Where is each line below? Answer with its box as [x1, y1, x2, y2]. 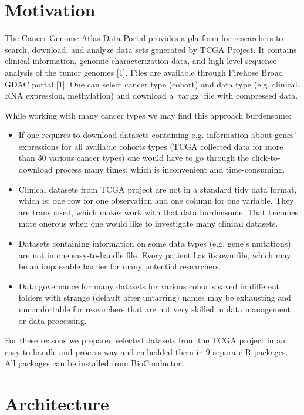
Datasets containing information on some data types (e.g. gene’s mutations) [18, 237, 291, 249]
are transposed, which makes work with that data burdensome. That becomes [18, 205, 298, 218]
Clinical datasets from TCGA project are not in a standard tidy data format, [18, 183, 297, 195]
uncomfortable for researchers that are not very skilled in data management [18, 303, 291, 315]
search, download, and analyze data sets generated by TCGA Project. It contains [5, 43, 297, 55]
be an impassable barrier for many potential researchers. [18, 260, 221, 272]
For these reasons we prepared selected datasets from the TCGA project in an [5, 334, 286, 346]
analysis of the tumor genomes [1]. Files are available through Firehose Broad [5, 66, 283, 78]
